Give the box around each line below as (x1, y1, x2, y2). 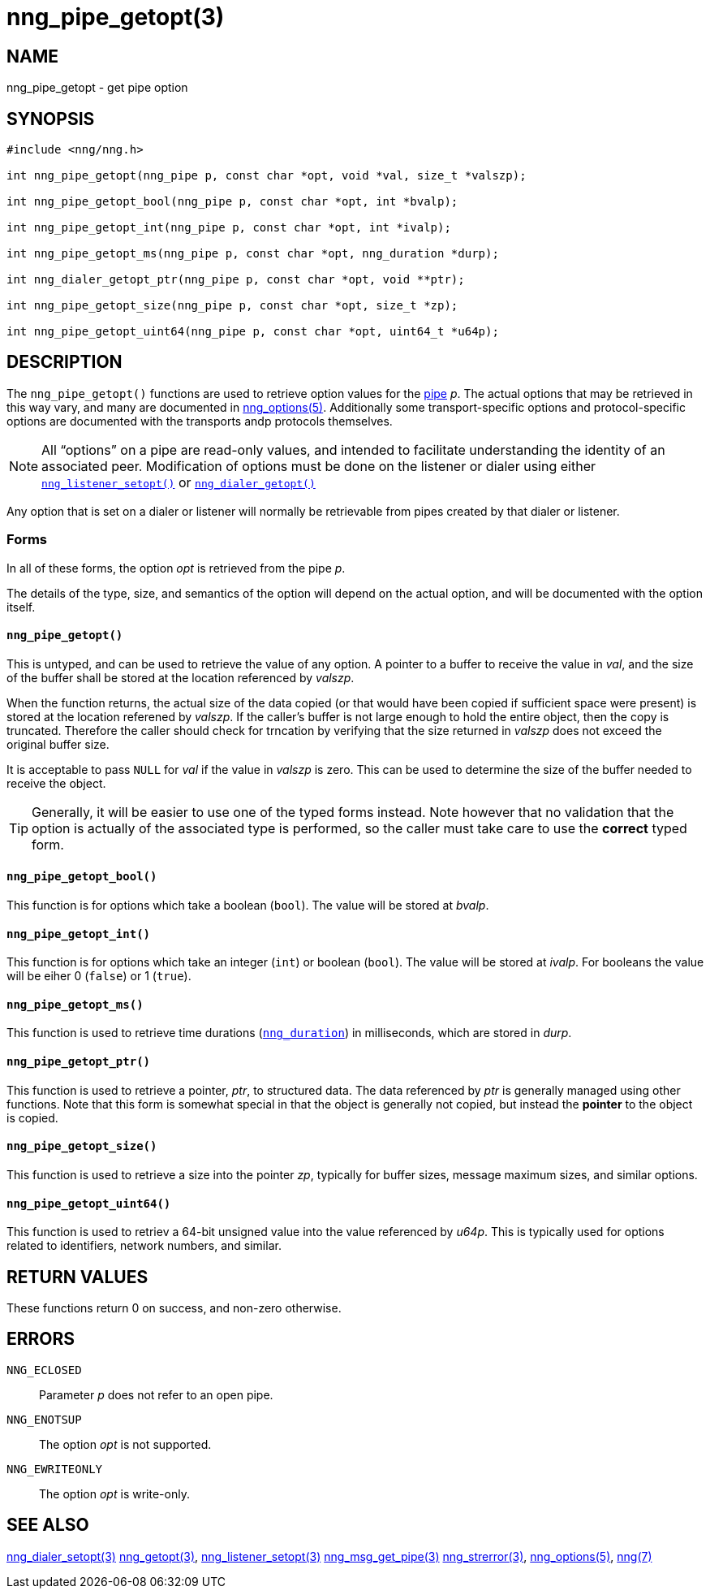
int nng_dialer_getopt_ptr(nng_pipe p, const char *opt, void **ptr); (6, 273, 465, 287)
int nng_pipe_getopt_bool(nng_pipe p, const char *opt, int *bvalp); (6, 195, 458, 209)
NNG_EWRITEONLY (6, 1462, 103, 1476)
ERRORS (6, 1329, 75, 1350)
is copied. (6, 1110, 58, 1125)
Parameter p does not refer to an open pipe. (39, 1387, 273, 1402)
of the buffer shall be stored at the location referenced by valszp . (6, 670, 355, 685)
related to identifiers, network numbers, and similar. (6, 1238, 282, 1253)
